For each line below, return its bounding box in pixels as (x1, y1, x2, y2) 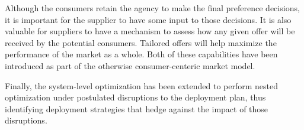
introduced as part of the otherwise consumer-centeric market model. (5, 59, 255, 71)
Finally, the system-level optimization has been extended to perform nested (5, 79, 279, 92)
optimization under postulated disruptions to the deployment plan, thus (5, 91, 266, 103)
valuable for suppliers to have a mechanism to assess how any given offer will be (5, 25, 295, 37)
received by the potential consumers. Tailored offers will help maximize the (5, 36, 277, 48)
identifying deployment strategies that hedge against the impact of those (5, 102, 268, 115)
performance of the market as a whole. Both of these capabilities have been (5, 48, 278, 60)
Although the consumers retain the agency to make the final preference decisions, (5, 2, 300, 14)
